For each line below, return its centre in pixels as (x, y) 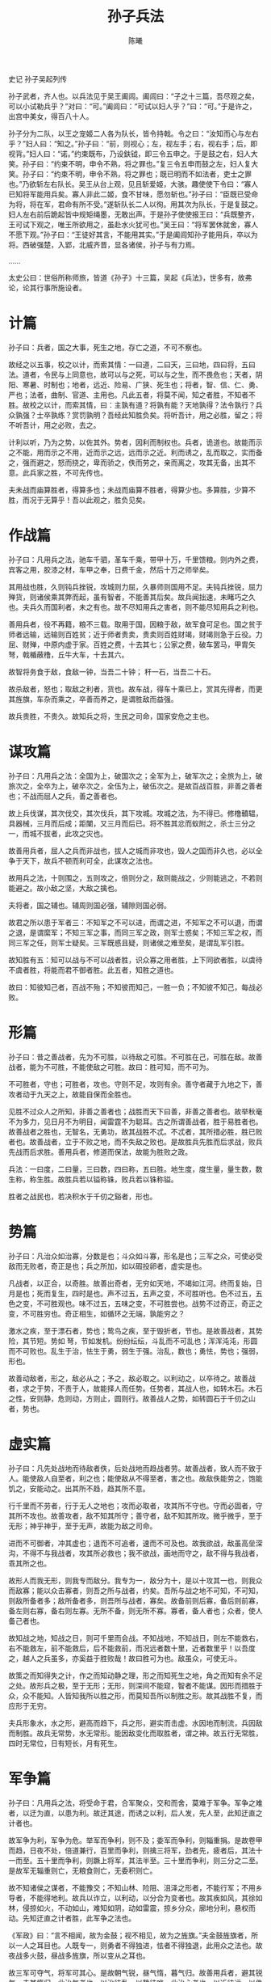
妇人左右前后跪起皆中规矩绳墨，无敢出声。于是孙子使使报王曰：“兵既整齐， (134, 214)
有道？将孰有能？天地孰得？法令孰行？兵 (195, 404)
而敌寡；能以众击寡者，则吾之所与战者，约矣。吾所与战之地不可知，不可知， (135, 1591)
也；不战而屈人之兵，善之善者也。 (65, 796)
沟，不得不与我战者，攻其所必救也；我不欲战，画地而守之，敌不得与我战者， (135, 1553)
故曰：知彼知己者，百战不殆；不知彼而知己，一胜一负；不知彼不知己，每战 (132, 987)
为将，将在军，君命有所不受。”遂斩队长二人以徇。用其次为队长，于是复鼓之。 (135, 204)
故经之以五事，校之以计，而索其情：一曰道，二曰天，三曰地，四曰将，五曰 (132, 364)
